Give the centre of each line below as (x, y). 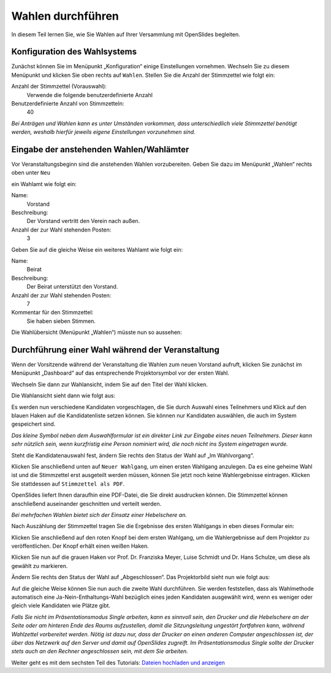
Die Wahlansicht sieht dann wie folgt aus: (63, 395)
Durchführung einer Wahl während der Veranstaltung (116, 350)
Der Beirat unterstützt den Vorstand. (72, 287)
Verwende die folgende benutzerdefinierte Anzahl (90, 95)
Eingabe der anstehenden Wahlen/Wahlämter (100, 150)
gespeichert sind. (33, 424)
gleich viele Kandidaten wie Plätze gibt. (61, 605)
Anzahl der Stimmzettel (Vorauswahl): (59, 87)
